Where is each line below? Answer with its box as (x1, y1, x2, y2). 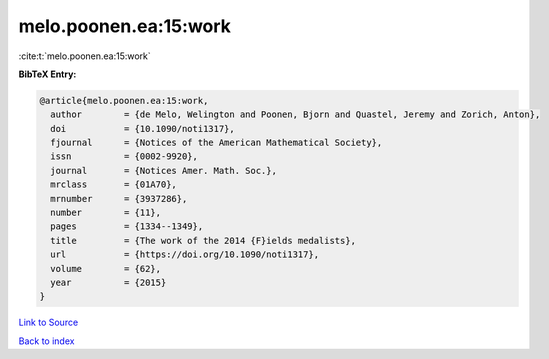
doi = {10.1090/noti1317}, (50, 123, 235, 134)
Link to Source (18, 316, 79, 329)
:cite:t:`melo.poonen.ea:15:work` (18, 50, 152, 62)
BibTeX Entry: (18, 68, 77, 80)
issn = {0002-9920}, (50, 151, 199, 162)
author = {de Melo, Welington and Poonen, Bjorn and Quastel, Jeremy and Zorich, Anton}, (50, 109, 541, 120)
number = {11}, (50, 207, 162, 219)
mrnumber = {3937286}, (50, 193, 188, 204)
